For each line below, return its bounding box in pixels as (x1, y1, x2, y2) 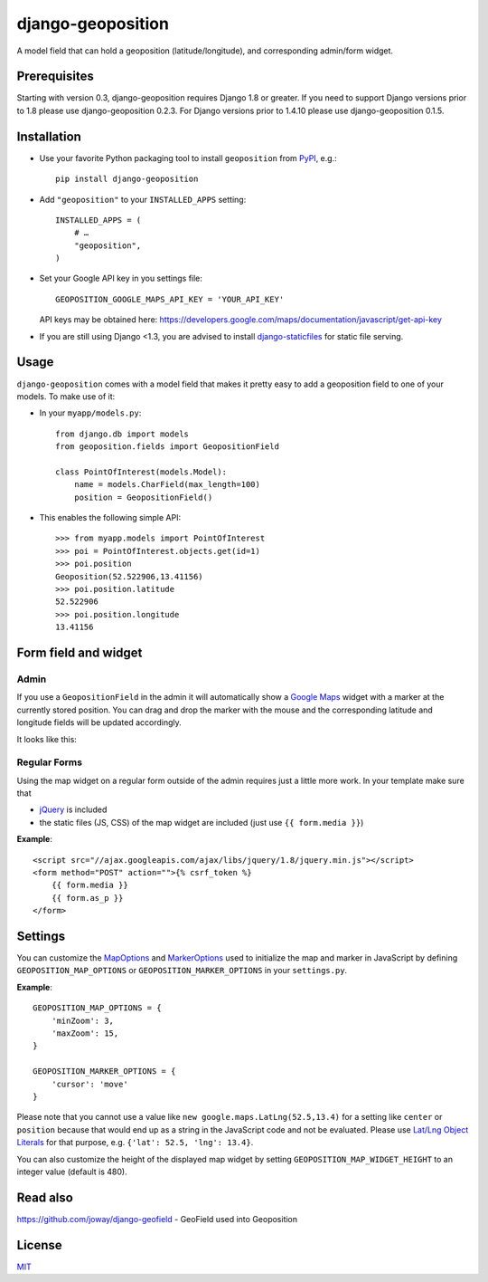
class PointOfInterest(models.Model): (55, 466, 228, 477)
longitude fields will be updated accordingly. (16, 717, 183, 728)
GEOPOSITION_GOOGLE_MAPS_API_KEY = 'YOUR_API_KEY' (55, 294, 285, 304)
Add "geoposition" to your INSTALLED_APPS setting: (39, 194, 247, 205)
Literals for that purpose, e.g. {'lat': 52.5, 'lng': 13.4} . (16, 1137, 254, 1148)
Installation (16, 129, 81, 144)
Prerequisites (16, 69, 94, 84)
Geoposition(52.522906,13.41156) (55, 571, 203, 581)
